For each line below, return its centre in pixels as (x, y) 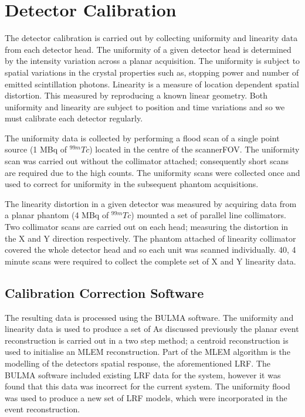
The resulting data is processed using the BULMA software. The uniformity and (149, 317)
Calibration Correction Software (104, 292)
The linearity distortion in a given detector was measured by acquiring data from (151, 203)
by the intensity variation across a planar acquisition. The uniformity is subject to (152, 61)
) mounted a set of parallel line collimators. (209, 215)
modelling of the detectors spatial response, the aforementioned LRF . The (138, 363)
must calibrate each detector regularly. (74, 118)
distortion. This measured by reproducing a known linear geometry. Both (136, 95)
